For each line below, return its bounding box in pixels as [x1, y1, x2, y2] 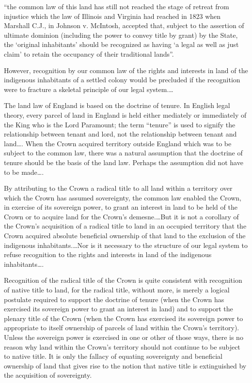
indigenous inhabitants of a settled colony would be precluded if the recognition [4, 75, 240, 85]
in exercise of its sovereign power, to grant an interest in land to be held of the [4, 202, 237, 212]
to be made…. [4, 167, 44, 177]
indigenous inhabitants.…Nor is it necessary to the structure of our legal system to [4, 240, 248, 250]
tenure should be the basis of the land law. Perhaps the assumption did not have [4, 157, 243, 167]
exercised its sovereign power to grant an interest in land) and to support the [4, 304, 233, 314]
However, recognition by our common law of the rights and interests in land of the [4, 65, 248, 75]
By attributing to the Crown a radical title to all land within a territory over [4, 183, 233, 193]
